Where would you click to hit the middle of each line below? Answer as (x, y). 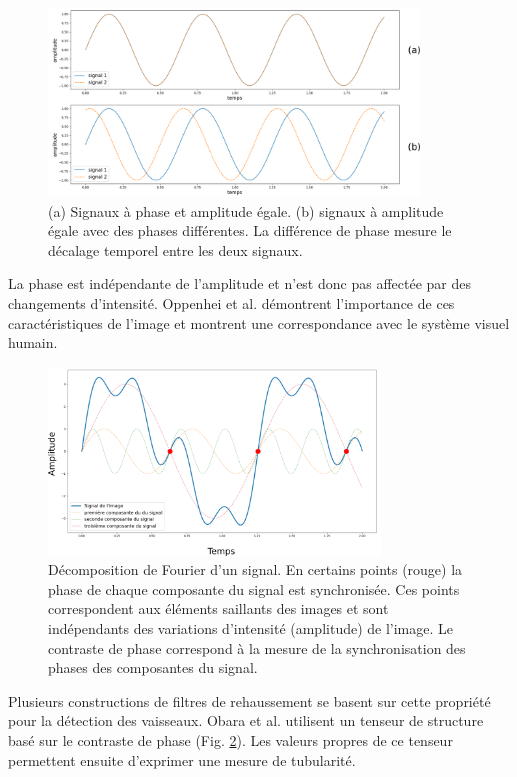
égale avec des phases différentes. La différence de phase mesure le (250, 230)
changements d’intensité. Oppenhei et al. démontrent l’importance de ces (231, 302)
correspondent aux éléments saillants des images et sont (218, 608)
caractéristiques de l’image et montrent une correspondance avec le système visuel (259, 322)
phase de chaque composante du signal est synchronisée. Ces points (254, 588)
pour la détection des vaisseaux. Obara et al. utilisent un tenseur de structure (246, 720)
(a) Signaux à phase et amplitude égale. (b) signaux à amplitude (246, 210)
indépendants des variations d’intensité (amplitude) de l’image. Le (251, 628)
